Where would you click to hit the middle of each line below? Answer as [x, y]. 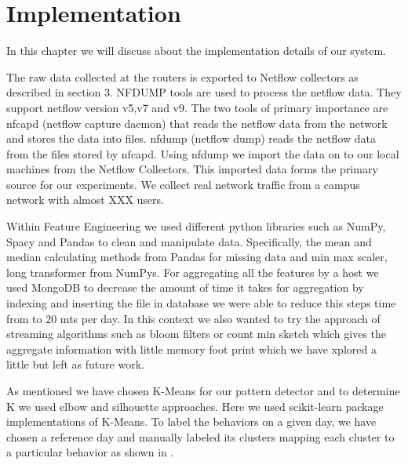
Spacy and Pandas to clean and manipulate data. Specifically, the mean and [189, 241]
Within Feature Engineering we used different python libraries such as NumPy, [196, 226]
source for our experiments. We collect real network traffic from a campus [183, 184]
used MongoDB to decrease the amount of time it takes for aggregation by [185, 287]
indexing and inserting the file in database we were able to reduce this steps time [201, 303]
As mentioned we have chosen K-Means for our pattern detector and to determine [203, 391]
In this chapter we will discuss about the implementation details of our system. [196, 51]
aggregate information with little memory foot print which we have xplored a [191, 349]
